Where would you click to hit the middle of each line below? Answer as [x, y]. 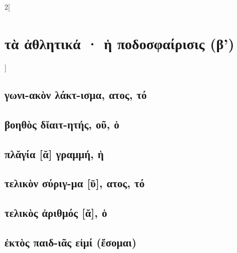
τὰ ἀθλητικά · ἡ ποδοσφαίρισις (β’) [120, 43]
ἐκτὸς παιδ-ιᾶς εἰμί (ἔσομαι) [71, 242]
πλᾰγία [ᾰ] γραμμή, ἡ [54, 153]
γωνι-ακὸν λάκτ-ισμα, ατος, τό [76, 95]
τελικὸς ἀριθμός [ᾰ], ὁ [56, 213]
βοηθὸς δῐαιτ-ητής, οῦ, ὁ [62, 124]
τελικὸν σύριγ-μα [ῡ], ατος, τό [75, 183]
